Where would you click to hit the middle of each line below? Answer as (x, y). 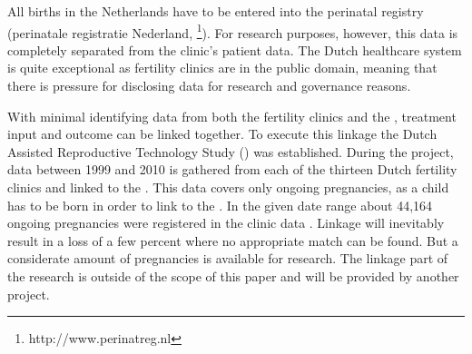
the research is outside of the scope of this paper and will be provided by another (233, 275)
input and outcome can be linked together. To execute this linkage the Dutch (222, 134)
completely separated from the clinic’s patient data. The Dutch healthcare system (235, 49)
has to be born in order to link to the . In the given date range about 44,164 (220, 205)
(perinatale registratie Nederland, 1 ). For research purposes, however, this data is (233, 31)
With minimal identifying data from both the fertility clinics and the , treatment (232, 116)
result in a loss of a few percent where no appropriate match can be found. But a (233, 240)
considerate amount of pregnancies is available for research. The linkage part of (228, 258)
